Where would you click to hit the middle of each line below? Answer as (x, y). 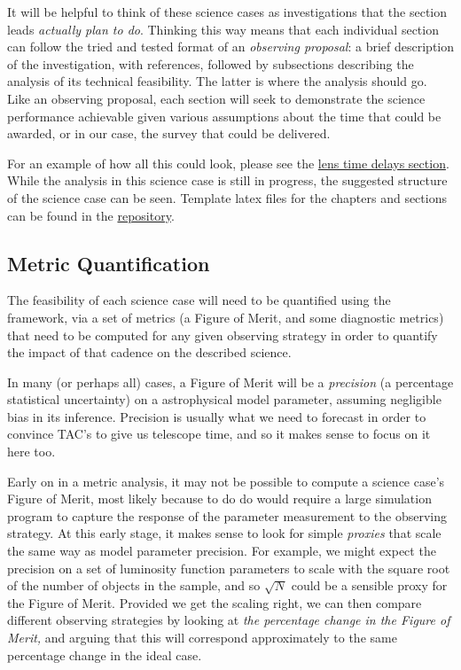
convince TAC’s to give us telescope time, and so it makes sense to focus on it (219, 434)
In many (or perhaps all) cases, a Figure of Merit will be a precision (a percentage (230, 382)
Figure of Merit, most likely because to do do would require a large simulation (219, 499)
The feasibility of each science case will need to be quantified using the (199, 300)
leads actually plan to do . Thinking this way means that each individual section (223, 29)
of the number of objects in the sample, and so (134, 585)
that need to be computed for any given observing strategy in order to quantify (223, 335)
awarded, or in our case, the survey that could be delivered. (169, 133)
